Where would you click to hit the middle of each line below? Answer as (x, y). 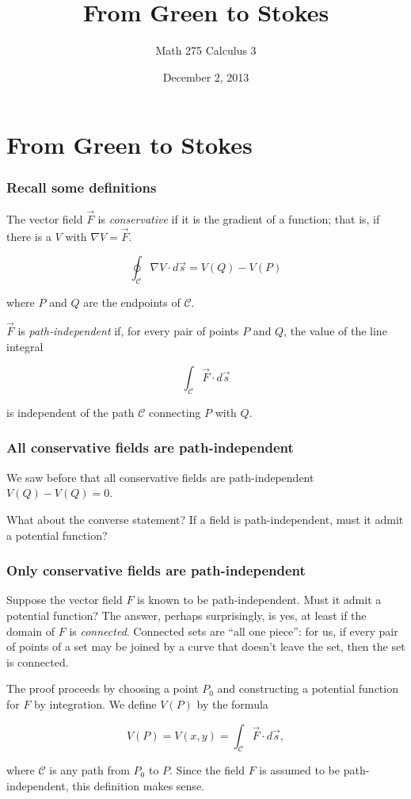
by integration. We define (95, 703)
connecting (175, 412)
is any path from (89, 770)
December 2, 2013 (206, 76)
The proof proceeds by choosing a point (103, 688)
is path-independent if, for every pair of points (128, 330)
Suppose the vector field (65, 600)
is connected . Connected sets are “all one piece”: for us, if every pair (234, 631)
